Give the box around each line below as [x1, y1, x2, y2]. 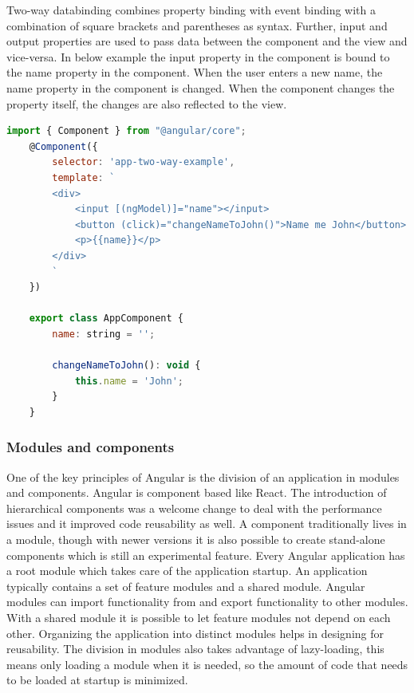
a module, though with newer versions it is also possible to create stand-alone [6, 531, 385, 548]
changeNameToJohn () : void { [52, 360, 201, 372]
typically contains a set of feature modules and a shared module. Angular [6, 577, 365, 594]
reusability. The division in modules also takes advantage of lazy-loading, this [6, 640, 384, 657]
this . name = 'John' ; [74, 375, 183, 387]
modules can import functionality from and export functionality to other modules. [6, 593, 408, 610]
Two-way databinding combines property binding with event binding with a [6, 2, 376, 18]
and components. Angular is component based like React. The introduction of [6, 484, 387, 501]
